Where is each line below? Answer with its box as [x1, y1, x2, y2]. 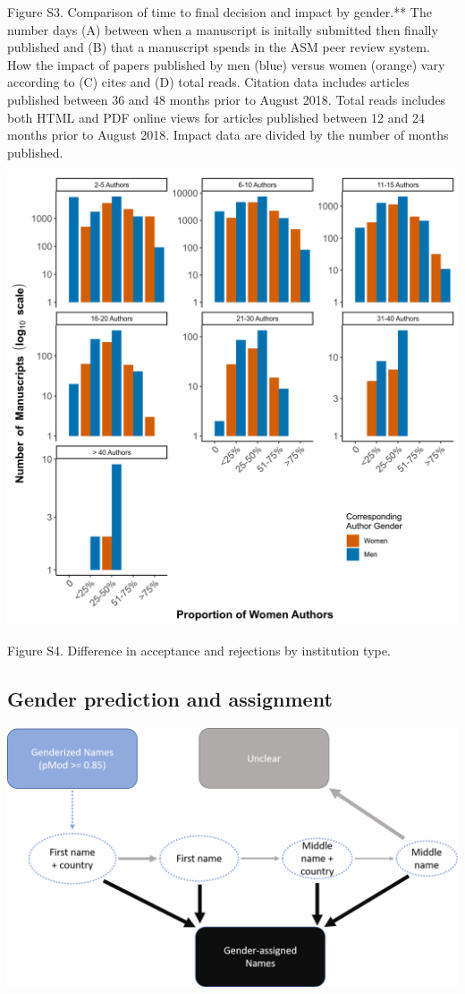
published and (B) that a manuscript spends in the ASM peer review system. [7, 38, 430, 56]
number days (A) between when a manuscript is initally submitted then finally [7, 20, 438, 39]
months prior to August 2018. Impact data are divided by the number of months [7, 125, 449, 144]
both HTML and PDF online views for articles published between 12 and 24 [7, 107, 425, 126]
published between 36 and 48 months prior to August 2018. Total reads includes [7, 90, 446, 108]
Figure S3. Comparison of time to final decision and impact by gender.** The [7, 3, 432, 21]
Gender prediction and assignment [7, 684, 333, 712]
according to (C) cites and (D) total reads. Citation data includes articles [7, 73, 410, 91]
